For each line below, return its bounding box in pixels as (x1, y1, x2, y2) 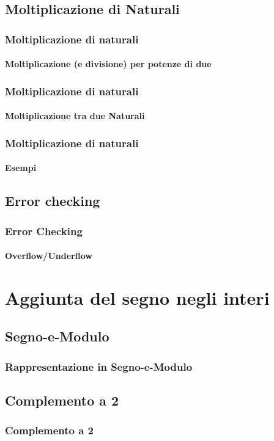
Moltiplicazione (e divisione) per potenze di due (5, 57, 212, 70)
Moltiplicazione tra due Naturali (5, 109, 145, 122)
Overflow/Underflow (5, 249, 92, 262)
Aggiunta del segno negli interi (5, 285, 270, 310)
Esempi (5, 161, 37, 174)
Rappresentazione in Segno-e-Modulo (5, 359, 193, 374)
